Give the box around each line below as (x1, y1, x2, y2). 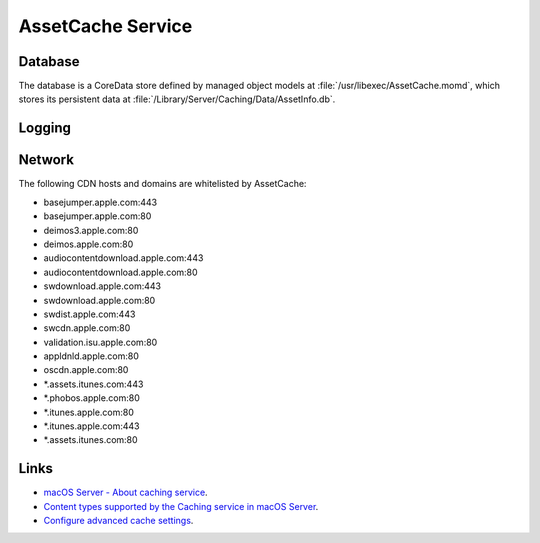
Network (18, 151, 75, 169)
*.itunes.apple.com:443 (43, 420, 140, 432)
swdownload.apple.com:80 (43, 294, 156, 306)
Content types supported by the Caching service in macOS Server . (43, 500, 319, 512)
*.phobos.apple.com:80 (43, 392, 140, 404)
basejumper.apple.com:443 (43, 196, 158, 208)
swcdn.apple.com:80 (43, 322, 131, 334)
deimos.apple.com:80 (43, 238, 134, 250)
